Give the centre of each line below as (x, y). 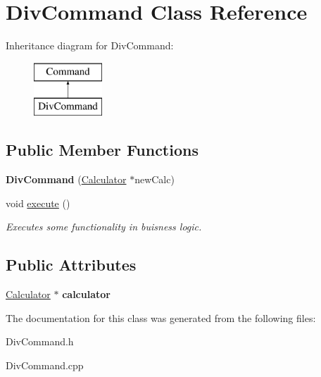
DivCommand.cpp (45, 365)
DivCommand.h (40, 341)
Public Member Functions (102, 150)
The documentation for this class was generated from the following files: (161, 317)
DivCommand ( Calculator (66, 179)
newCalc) (155, 179)
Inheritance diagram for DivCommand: (90, 45)
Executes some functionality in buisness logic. (104, 227)
